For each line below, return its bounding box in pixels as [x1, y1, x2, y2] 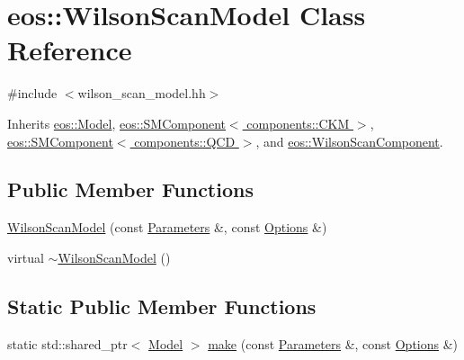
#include [7, 84, 58, 103]
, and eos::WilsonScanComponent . [255, 131, 443, 150]
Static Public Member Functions [7, 292, 317, 319]
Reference [7, 31, 132, 68]
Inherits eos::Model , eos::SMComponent [7, 113, 226, 132]
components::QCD [134, 131, 236, 150]
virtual [7, 247, 44, 266]
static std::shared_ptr [7, 334, 128, 353]
